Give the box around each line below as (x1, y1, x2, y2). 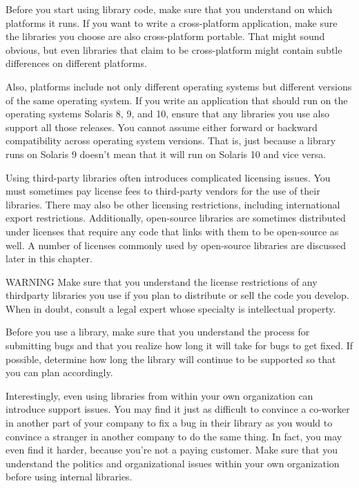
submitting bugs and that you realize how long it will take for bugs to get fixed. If (6, 338, 353, 353)
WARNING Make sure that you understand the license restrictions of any (6, 274, 318, 289)
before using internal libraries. (6, 469, 133, 484)
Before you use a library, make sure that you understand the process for (6, 324, 310, 339)
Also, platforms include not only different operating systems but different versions (6, 79, 352, 93)
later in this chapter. (6, 251, 93, 266)
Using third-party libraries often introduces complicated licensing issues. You (6, 170, 331, 184)
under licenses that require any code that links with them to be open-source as (6, 224, 339, 238)
